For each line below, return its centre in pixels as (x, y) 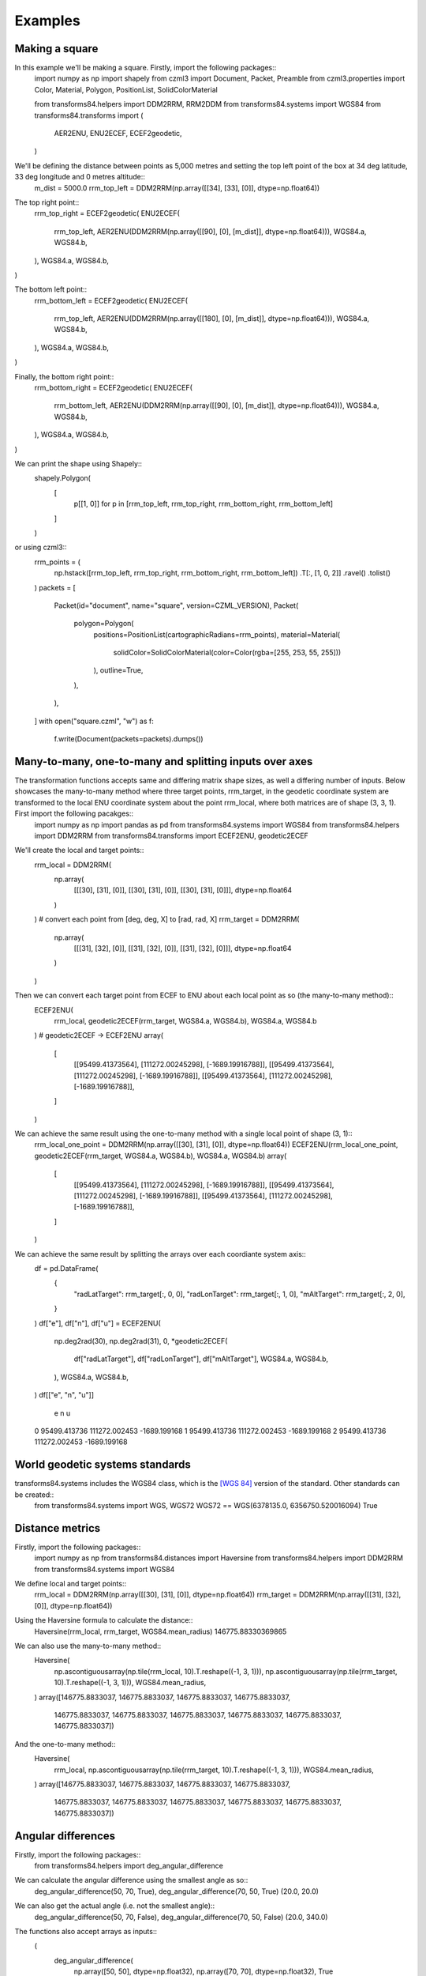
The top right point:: (47, 202)
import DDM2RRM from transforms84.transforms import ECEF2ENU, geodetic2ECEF (172, 835)
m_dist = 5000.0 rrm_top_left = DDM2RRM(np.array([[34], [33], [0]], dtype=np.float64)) (177, 188)
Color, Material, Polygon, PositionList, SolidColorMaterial (126, 89)
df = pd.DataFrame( (66, 1268)
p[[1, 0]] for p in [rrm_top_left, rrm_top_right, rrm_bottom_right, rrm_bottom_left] (204, 504)
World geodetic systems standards (103, 1465)
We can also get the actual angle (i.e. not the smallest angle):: (115, 1906)
